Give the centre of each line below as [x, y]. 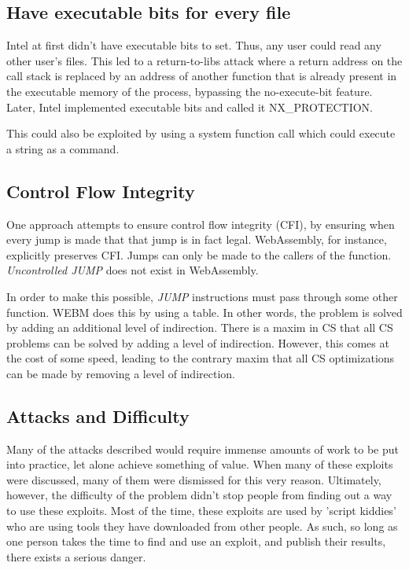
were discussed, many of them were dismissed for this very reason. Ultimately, [194, 479]
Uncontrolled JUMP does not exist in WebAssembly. [133, 270]
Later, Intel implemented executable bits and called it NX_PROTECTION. [190, 107]
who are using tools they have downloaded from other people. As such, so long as [202, 526]
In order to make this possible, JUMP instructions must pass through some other [202, 296]
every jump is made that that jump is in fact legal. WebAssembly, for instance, [197, 239]
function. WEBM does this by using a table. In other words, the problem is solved [204, 312]
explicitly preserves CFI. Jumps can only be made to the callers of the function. [199, 254]
